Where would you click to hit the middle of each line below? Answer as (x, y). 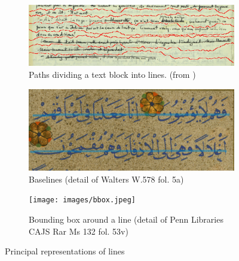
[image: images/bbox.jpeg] (82, 200)
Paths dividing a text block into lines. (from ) (112, 75)
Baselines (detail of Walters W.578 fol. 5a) (106, 179)
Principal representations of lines (65, 251)
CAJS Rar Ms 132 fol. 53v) (79, 231)
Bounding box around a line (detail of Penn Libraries (126, 219)
